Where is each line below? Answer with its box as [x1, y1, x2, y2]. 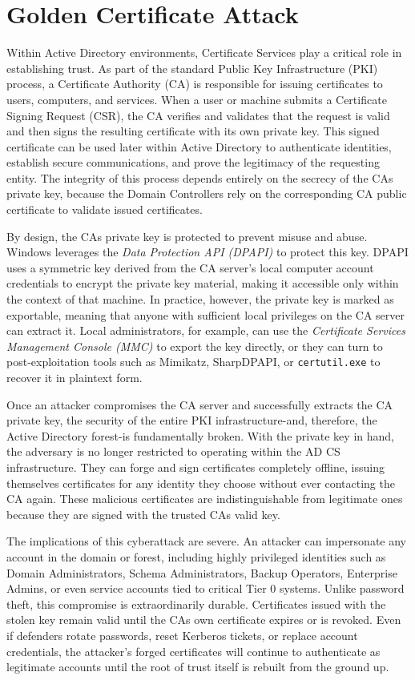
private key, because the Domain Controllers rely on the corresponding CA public [6, 185, 407, 202]
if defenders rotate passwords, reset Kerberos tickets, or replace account [6, 626, 358, 643]
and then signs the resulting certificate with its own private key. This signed [6, 123, 380, 139]
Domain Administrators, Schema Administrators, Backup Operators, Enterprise [6, 564, 397, 581]
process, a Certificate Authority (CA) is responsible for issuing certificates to [6, 75, 383, 92]
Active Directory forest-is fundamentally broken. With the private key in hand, [6, 427, 394, 444]
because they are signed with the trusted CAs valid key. [6, 505, 280, 522]
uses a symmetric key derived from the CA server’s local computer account [6, 259, 374, 276]
